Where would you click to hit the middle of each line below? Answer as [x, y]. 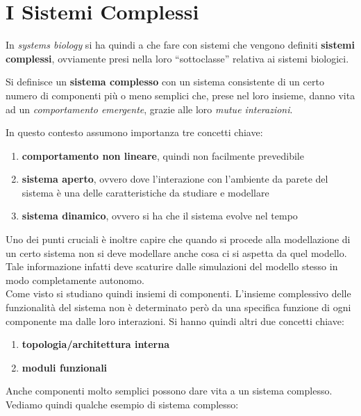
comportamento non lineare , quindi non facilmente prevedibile [163, 155]
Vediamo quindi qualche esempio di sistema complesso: [122, 404]
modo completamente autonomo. [75, 280]
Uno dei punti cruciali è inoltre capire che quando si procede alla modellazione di [178, 239]
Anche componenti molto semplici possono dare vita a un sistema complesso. [169, 391]
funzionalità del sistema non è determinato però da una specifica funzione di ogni [178, 307]
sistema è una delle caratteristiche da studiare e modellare [145, 192]
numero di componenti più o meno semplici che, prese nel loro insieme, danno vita [180, 95]
